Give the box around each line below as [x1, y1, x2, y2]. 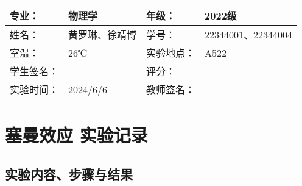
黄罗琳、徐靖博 [68, 27, 137, 41]
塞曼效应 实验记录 [5, 123, 148, 148]
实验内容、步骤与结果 [5, 164, 133, 183]
